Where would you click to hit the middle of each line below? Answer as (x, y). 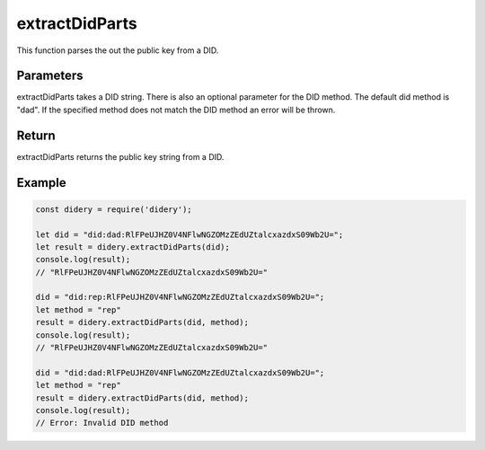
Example (41, 183)
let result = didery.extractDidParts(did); (133, 247)
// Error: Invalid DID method (102, 423)
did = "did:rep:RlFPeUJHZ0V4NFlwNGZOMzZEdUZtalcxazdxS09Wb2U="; (180, 297)
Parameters (50, 76)
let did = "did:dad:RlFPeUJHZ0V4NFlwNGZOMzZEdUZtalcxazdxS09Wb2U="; (190, 234)
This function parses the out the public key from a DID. (118, 50)
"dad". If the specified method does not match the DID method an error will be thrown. (176, 110)
